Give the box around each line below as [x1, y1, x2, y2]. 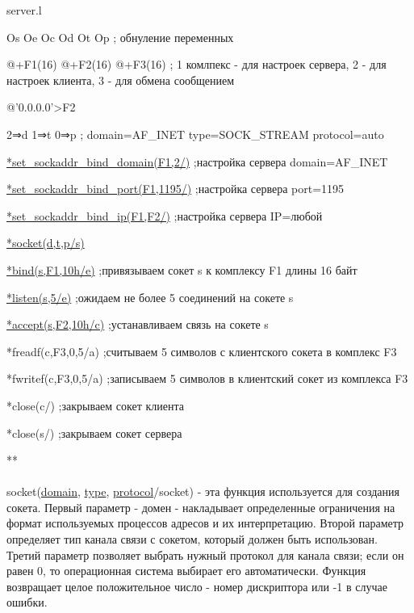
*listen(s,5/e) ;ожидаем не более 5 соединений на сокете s [6, 288, 294, 305]
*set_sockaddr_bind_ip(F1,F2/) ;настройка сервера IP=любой [6, 207, 323, 224]
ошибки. [6, 594, 48, 611]
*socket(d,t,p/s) [6, 234, 85, 251]
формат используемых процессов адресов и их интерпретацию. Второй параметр [6, 514, 404, 531]
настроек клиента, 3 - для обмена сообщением [6, 71, 235, 88]
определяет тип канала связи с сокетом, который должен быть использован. [6, 531, 378, 548]
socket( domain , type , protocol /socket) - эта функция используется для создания [6, 483, 399, 500]
